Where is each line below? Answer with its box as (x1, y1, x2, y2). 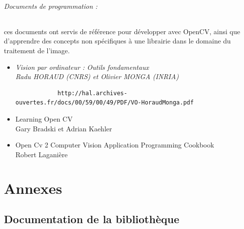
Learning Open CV (15, 113, 73, 124)
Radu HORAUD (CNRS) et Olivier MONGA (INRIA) (15, 71, 179, 82)
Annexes (4, 178, 62, 198)
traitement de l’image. (4, 45, 70, 55)
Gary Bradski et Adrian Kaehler (15, 123, 112, 133)
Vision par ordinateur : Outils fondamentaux (15, 62, 149, 72)
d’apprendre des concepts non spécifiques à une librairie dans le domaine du (4, 36, 231, 46)
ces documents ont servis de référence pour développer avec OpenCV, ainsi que (4, 26, 240, 36)
